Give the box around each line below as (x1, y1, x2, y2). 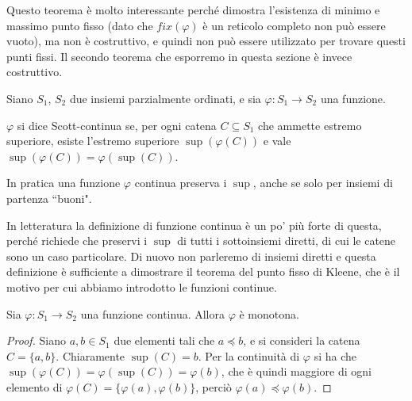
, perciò (195, 378, 232, 395)
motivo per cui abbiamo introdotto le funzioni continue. (6, 278, 277, 295)
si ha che (314, 347, 356, 364)
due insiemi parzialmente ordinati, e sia (69, 90, 261, 106)
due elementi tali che (114, 332, 215, 349)
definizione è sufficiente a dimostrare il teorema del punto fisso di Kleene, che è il (6, 263, 400, 280)
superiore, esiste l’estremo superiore (6, 132, 179, 149)
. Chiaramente (56, 347, 125, 364)
